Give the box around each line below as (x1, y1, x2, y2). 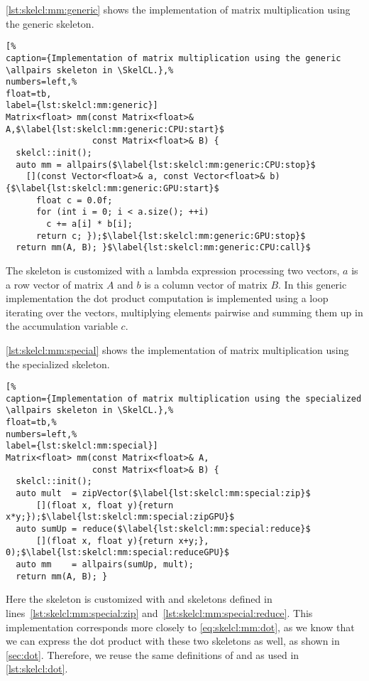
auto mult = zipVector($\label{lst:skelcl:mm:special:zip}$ (16, 488, 311, 499)
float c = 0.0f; (35, 195, 113, 205)
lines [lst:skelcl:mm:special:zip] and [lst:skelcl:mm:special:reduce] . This (6, 605, 313, 620)
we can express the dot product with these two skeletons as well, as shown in (6, 633, 340, 648)
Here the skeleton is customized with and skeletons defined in (6, 591, 272, 606)
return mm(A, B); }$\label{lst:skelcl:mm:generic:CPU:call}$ (16, 242, 311, 253)
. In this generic (278, 277, 347, 291)
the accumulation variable (6, 318, 118, 333)
